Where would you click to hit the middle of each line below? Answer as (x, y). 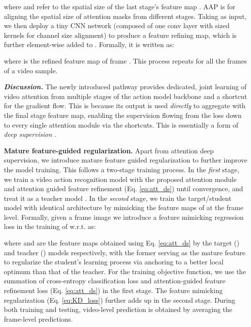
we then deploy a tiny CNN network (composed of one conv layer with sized (117, 25)
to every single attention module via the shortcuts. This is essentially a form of (121, 124)
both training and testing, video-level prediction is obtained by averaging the (118, 309)
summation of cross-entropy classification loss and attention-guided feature (115, 281)
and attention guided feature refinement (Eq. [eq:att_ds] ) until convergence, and (124, 188)
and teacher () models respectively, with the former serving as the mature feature (125, 252)
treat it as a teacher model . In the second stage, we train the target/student (118, 198)
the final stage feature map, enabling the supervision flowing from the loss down (123, 115)
